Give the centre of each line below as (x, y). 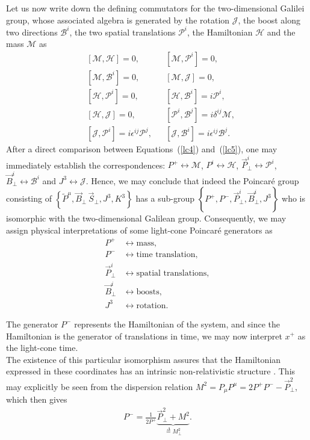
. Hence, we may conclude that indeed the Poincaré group (192, 180)
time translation (166, 254)
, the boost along (269, 20)
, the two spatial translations (122, 32)
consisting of (29, 198)
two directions (32, 32)
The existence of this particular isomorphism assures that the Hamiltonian (144, 359)
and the (281, 32)
